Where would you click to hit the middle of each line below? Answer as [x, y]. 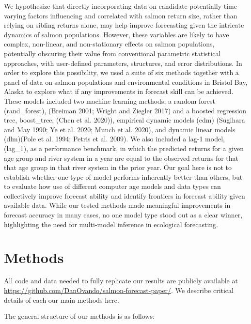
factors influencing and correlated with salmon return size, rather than [133, 15]
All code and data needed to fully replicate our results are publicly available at [121, 281]
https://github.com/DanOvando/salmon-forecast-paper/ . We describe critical [119, 290]
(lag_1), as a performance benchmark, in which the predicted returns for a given [124, 148]
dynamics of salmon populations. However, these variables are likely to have [117, 34]
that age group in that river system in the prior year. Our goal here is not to [118, 167]
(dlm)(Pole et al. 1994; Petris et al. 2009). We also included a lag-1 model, [114, 139]
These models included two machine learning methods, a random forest [110, 100]
